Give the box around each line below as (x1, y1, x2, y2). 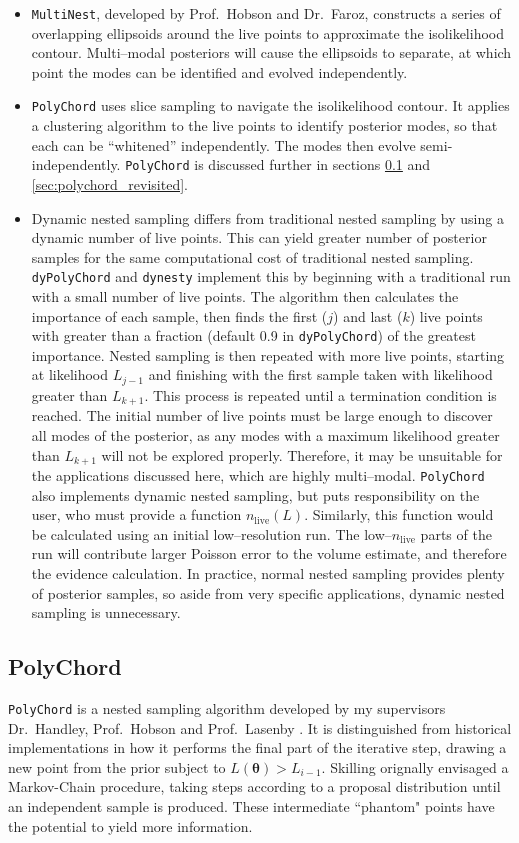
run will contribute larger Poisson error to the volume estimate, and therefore (31, 543, 507, 564)
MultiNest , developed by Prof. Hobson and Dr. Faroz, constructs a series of (31, 3, 501, 23)
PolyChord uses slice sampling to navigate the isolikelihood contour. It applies (31, 95, 510, 116)
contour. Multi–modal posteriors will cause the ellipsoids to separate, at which (31, 42, 512, 63)
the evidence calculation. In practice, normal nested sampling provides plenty (31, 562, 505, 583)
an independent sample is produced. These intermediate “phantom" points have (8, 796, 495, 816)
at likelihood (31, 364, 109, 385)
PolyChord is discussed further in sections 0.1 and (125, 154, 431, 175)
